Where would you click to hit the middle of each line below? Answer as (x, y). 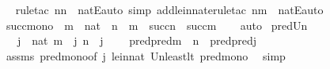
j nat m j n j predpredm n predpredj (137, 40)
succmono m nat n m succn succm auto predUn (157, 25)
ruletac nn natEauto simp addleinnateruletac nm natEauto (169, 9)
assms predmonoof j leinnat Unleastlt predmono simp (146, 55)
